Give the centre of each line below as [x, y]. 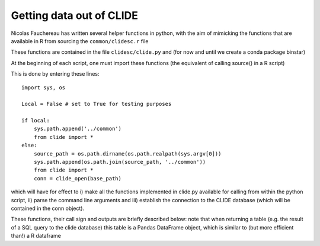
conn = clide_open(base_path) [77, 178]
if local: [36, 121]
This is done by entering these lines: [55, 74]
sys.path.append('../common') [77, 129]
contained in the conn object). [48, 208]
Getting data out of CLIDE [75, 15]
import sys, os [44, 88]
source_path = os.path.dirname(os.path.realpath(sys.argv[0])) [127, 153]
